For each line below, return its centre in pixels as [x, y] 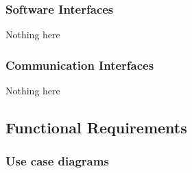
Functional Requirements [96, 128]
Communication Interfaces [80, 65]
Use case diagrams [57, 161]
